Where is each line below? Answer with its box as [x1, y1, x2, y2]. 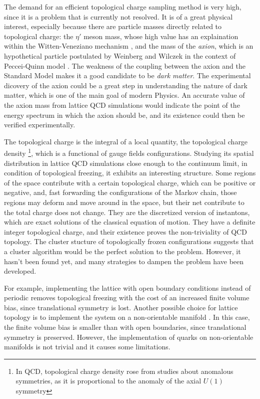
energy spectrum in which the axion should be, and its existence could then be [4, 109, 245, 120]
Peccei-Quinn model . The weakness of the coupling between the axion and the [4, 60, 245, 71]
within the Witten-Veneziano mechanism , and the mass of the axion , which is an [4, 41, 253, 51]
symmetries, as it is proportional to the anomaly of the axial [15, 375, 201, 386]
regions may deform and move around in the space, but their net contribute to [4, 196, 244, 207]
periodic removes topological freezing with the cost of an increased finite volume [4, 292, 249, 303]
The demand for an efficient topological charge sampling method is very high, [4, 2, 241, 12]
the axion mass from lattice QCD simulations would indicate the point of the [4, 99, 240, 110]
